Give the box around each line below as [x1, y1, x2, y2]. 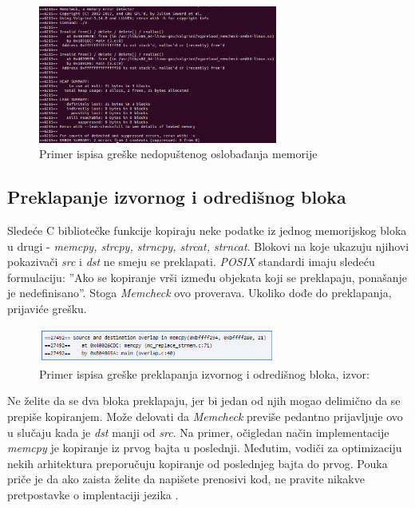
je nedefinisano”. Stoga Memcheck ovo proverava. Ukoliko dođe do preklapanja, [7, 284, 392, 301]
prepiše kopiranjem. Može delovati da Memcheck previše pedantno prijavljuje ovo [7, 408, 403, 425]
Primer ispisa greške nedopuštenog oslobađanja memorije [39, 145, 318, 162]
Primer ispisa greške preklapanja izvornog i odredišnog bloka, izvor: [39, 365, 370, 382]
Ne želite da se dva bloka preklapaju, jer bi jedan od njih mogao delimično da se [7, 392, 401, 409]
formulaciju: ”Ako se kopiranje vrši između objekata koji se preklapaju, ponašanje [7, 268, 408, 285]
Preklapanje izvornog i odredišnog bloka [7, 185, 346, 209]
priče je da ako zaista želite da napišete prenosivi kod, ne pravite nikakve [7, 470, 365, 487]
